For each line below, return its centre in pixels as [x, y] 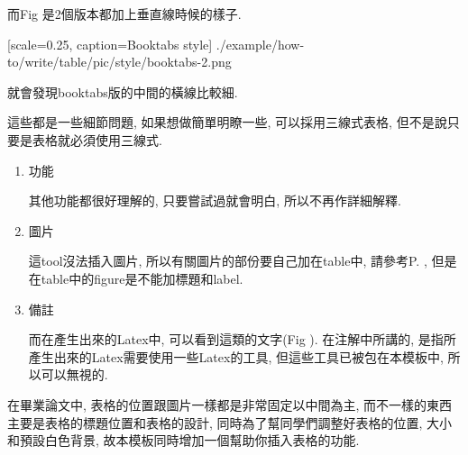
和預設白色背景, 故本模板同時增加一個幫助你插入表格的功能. [184, 440]
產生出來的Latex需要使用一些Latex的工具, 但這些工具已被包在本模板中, [236, 356]
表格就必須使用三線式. [97, 139]
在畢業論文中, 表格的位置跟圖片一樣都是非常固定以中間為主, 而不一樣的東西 [230, 404]
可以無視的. [74, 374]
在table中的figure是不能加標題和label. [136, 278]
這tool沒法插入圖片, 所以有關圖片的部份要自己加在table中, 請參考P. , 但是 [243, 261]
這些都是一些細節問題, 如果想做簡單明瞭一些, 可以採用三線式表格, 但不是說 [227, 122]
